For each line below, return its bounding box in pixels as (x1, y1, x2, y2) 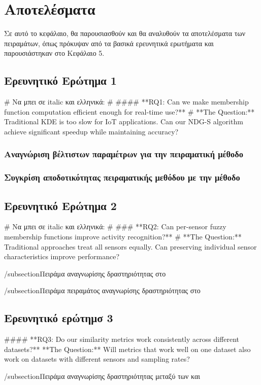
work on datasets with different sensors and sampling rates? (4, 354, 190, 364)
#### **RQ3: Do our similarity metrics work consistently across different (4, 334, 240, 344)
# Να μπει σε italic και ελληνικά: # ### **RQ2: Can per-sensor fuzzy (4, 221, 226, 232)
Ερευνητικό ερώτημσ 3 (4, 310, 113, 326)
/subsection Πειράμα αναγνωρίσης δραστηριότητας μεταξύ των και (4, 370, 201, 381)
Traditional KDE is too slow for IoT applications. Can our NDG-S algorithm (4, 116, 243, 127)
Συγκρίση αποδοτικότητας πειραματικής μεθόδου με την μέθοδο (4, 171, 240, 184)
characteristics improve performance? (4, 251, 120, 262)
